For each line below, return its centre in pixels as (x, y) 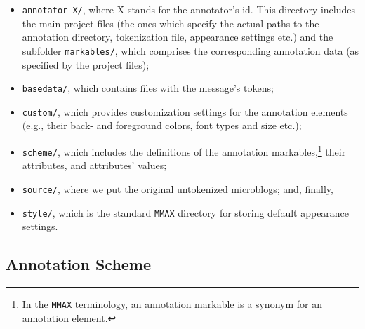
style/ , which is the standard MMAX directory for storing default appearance (186, 212)
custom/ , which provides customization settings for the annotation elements (185, 111)
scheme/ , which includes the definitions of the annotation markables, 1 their (184, 150)
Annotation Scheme (79, 264)
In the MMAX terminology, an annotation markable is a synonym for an (172, 304)
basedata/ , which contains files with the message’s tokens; (148, 88)
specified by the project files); (86, 64)
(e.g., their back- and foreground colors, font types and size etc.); (162, 125)
